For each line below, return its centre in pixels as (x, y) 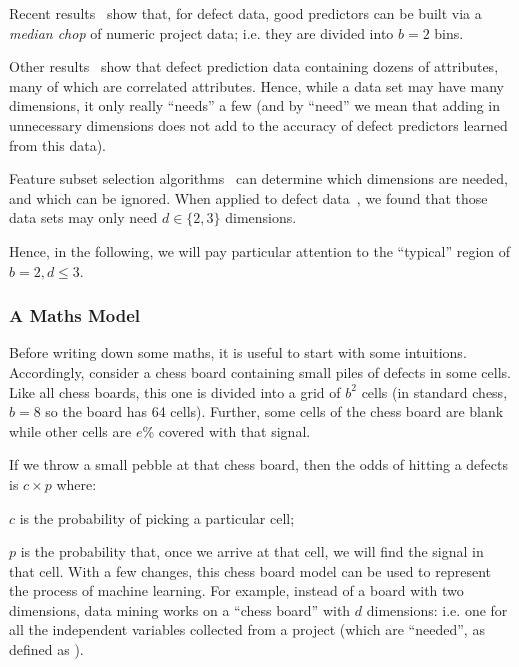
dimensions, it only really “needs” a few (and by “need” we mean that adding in (255, 105)
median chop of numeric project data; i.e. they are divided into (201, 32)
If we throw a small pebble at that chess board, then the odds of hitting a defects (259, 464)
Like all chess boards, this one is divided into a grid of (175, 391)
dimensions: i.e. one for (437, 609)
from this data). (57, 144)
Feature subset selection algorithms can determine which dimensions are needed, (258, 178)
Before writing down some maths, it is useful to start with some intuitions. (238, 352)
